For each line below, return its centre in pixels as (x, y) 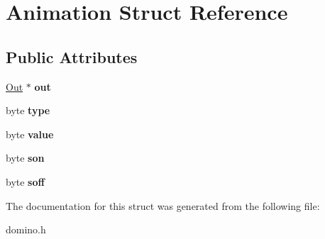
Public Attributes (72, 56)
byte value (30, 134)
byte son (25, 158)
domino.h (26, 229)
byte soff (25, 181)
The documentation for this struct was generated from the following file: (163, 205)
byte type (28, 110)
